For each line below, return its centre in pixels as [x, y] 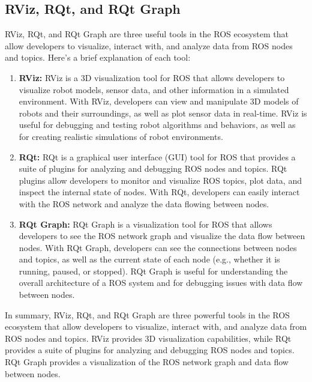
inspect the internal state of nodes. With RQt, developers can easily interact [159, 192]
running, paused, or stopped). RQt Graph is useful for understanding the [153, 271]
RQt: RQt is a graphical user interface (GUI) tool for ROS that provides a [157, 156]
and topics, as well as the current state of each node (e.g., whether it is [149, 259]
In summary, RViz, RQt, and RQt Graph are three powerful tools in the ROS [147, 314]
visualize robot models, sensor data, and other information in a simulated [154, 89]
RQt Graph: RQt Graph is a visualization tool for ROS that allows [145, 224]
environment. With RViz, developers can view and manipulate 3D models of [159, 101]
